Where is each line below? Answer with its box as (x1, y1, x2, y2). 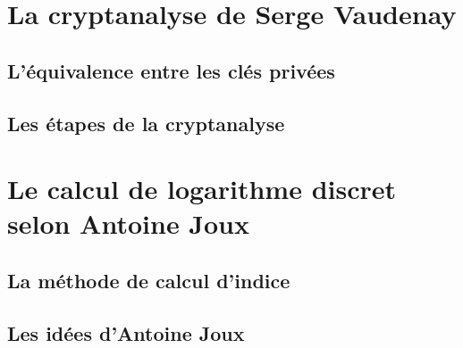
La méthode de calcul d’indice (7, 266, 290, 294)
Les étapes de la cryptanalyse (7, 109, 285, 137)
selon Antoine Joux (7, 205, 249, 242)
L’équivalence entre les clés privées (7, 56, 335, 84)
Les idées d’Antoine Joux (7, 319, 245, 346)
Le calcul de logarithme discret (7, 170, 397, 207)
